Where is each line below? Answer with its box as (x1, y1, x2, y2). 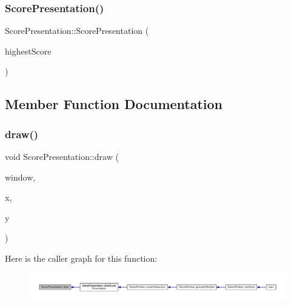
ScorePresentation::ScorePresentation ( (5, 24, 149, 37)
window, (5, 170, 36, 183)
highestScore (5, 44, 52, 57)
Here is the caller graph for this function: (5, 251, 158, 264)
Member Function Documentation (5, 95, 223, 113)
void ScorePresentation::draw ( (5, 150, 119, 162)
